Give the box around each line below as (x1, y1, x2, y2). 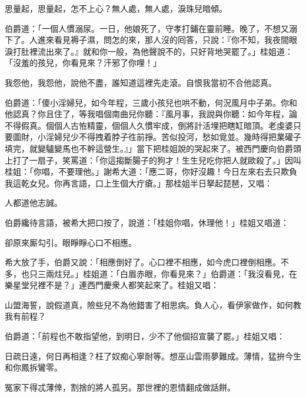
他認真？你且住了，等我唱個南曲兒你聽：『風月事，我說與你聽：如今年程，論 (5, 108, 297, 120)
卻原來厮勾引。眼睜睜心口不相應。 (5, 236, 137, 248)
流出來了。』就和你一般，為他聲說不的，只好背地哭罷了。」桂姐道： (37, 45, 293, 57)
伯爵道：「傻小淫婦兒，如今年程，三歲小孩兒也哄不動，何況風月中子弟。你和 (5, 96, 297, 108)
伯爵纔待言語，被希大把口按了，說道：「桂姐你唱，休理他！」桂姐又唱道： (5, 216, 289, 228)
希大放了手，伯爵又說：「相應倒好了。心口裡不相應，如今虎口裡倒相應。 (5, 256, 281, 268)
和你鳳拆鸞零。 (5, 361, 62, 373)
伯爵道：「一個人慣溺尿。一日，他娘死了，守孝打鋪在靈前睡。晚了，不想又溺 (5, 22, 297, 34)
